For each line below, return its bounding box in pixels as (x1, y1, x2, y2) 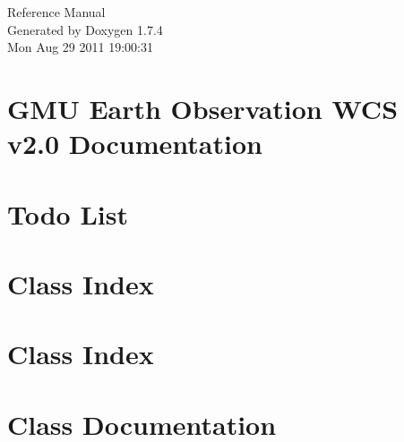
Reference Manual (7, 3, 106, 21)
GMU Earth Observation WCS (7, 89, 399, 126)
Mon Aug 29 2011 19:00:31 (7, 38, 153, 56)
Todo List (7, 195, 128, 232)
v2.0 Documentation (7, 125, 262, 162)
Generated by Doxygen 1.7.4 (7, 20, 163, 38)
